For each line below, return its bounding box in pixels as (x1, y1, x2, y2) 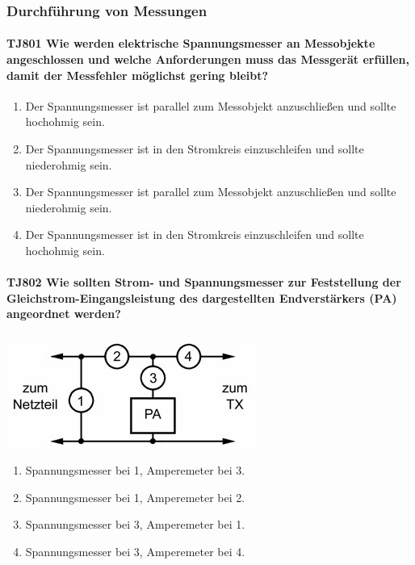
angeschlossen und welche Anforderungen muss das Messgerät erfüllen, (6, 51, 410, 68)
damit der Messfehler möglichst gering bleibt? (6, 66, 269, 83)
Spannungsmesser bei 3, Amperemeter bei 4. (25, 542, 245, 559)
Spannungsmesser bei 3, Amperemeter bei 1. (25, 516, 245, 533)
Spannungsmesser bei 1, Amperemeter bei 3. (25, 462, 245, 479)
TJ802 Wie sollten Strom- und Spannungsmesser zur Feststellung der (6, 274, 401, 291)
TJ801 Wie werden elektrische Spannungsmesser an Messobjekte (6, 35, 375, 52)
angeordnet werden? (6, 305, 121, 322)
